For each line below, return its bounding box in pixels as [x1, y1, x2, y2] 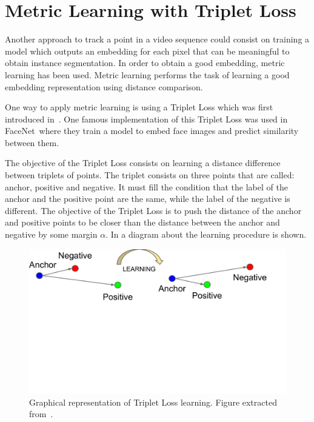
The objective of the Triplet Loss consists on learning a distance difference [5, 156, 281, 169]
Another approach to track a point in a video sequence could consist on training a [5, 33, 310, 45]
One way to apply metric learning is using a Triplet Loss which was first [5, 101, 273, 113]
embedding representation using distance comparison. [5, 80, 203, 93]
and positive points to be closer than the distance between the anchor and [5, 216, 280, 229]
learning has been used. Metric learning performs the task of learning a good [5, 68, 290, 81]
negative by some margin [5, 228, 98, 241]
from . [29, 407, 53, 420]
